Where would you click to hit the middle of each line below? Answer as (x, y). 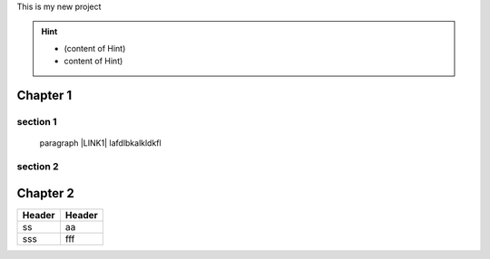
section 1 (37, 121)
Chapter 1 (44, 95)
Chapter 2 (45, 193)
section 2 (38, 166)
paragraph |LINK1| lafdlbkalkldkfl (101, 143)
